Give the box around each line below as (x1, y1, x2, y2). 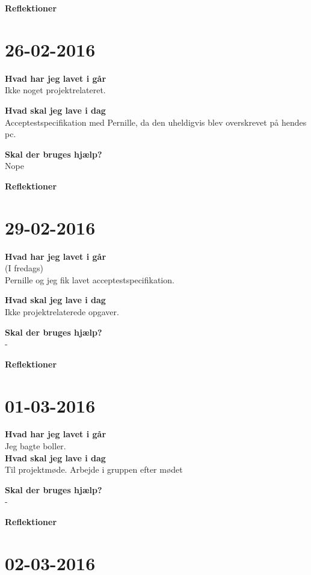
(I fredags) (5, 262, 43, 274)
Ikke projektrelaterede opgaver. (5, 305, 119, 318)
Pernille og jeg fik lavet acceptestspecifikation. (5, 273, 174, 286)
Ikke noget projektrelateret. (5, 84, 106, 96)
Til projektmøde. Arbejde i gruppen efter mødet (5, 463, 183, 476)
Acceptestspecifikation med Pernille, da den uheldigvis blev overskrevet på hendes (5, 115, 307, 128)
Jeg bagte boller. (5, 440, 66, 452)
